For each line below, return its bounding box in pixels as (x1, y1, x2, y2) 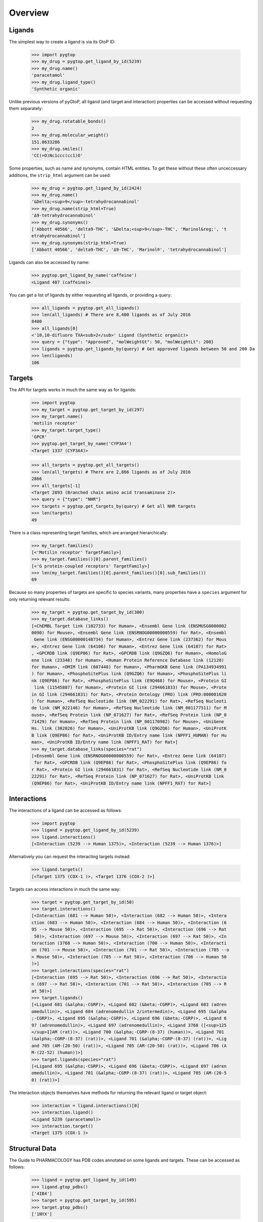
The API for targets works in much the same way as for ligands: (9, 387, 136, 393)
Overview (9, 7, 49, 18)
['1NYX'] (31, 1211, 53, 1217)
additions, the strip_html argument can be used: (9, 172, 111, 178)
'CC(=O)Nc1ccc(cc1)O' (31, 153, 83, 158)
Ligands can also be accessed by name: (9, 260, 90, 265)
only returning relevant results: (9, 596, 71, 602)
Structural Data (9, 1144, 56, 1153)
